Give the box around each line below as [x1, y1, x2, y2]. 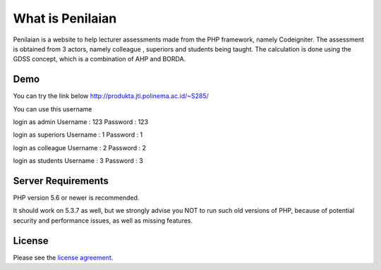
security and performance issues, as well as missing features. [13, 216, 193, 225]
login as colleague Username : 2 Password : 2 [13, 143, 147, 152]
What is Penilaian [13, 11, 117, 26]
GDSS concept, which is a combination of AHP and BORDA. [13, 55, 186, 63]
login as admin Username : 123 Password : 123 [13, 118, 148, 126]
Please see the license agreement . [13, 253, 114, 262]
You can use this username [13, 104, 92, 113]
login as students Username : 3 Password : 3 [13, 157, 144, 165]
